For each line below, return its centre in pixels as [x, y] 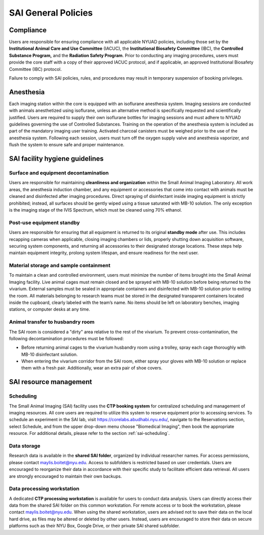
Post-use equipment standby [44, 222]
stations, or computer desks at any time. [50, 309]
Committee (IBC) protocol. [35, 69]
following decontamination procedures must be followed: [66, 338]
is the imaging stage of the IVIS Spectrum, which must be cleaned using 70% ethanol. [96, 210]
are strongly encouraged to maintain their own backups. [66, 476]
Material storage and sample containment [60, 265]
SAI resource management [51, 382]
